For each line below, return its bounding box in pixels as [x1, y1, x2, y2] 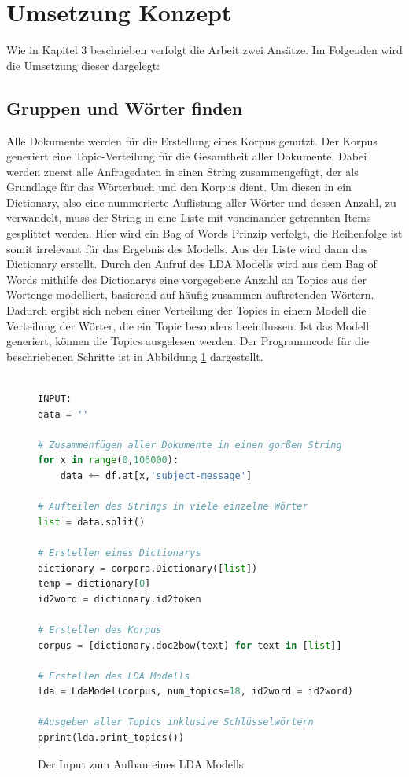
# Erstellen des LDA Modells [38, 670, 190, 682]
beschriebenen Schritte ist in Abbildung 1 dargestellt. [6, 348, 263, 364]
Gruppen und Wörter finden [6, 95, 243, 120]
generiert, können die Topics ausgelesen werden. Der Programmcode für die [6, 333, 369, 349]
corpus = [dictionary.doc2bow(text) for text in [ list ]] [38, 639, 342, 651]
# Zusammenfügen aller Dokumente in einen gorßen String [38, 439, 342, 451]
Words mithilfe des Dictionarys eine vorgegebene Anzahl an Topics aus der [6, 271, 367, 287]
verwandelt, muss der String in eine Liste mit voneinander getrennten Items [6, 209, 371, 226]
